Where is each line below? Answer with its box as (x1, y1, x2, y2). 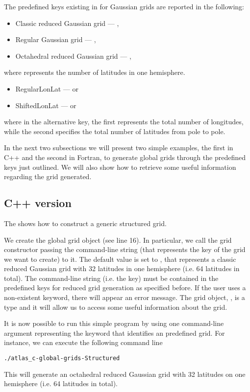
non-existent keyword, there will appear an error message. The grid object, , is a (4, 292, 245, 302)
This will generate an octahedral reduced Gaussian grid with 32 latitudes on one (4, 369, 246, 379)
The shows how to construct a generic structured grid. (4, 218, 167, 228)
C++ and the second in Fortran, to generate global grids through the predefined (4, 152, 246, 162)
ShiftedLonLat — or (15, 100, 76, 110)
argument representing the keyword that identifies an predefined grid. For (4, 327, 225, 338)
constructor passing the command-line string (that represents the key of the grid (4, 244, 246, 254)
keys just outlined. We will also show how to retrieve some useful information (4, 161, 236, 172)
